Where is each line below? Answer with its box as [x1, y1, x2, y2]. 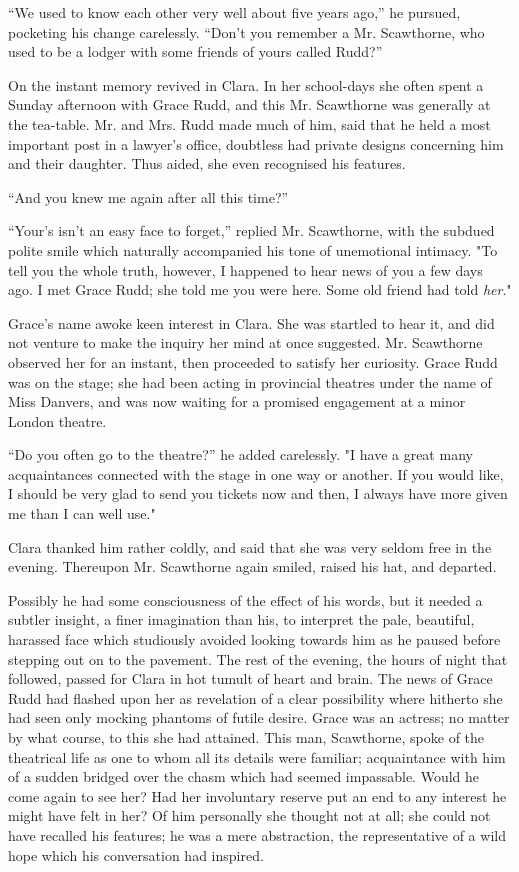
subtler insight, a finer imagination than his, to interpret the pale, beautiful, [8, 609, 475, 630]
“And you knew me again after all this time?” [8, 186, 289, 207]
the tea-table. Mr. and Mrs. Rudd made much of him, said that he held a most [8, 113, 491, 134]
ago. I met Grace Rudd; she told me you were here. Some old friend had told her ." [8, 279, 512, 300]
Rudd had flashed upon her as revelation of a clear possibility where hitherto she [8, 687, 503, 708]
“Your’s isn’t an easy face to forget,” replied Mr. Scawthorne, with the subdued [8, 220, 495, 241]
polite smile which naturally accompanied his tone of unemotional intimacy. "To [8, 239, 498, 260]
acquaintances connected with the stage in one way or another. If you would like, [8, 463, 504, 484]
